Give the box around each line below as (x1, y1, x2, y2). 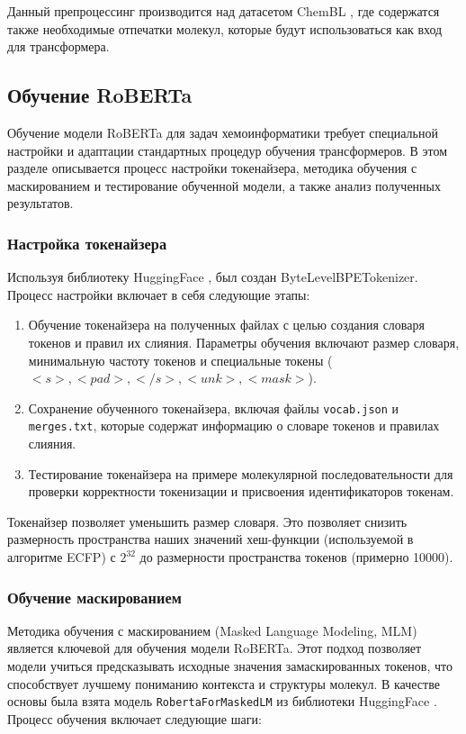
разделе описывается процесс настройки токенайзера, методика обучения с (7, 159, 417, 177)
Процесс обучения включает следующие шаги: (7, 709, 262, 728)
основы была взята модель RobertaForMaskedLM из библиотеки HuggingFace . (7, 692, 437, 711)
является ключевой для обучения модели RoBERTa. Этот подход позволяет (7, 639, 422, 657)
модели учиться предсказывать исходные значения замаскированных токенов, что (7, 657, 453, 675)
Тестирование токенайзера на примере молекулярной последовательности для (28, 464, 453, 483)
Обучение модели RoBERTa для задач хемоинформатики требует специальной (7, 122, 438, 141)
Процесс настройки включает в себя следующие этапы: (7, 285, 310, 304)
